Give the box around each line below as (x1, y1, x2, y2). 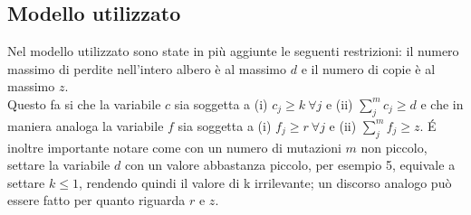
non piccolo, (360, 137, 428, 156)
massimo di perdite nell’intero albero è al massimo (7, 59, 287, 78)
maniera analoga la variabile (7, 116, 164, 135)
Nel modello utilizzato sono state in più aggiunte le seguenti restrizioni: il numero (7, 42, 459, 61)
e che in (420, 94, 464, 113)
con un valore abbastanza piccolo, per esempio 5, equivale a (124, 155, 456, 174)
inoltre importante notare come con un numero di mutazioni (7, 137, 341, 156)
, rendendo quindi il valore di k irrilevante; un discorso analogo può (78, 173, 452, 192)
